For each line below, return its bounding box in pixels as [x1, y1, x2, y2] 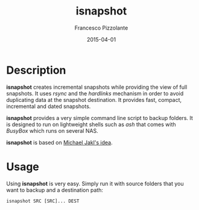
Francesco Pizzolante [74, 24, 128, 31]
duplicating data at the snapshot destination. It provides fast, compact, [6, 96, 182, 103]
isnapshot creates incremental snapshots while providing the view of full [6, 83, 188, 91]
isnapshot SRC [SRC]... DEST [6, 198, 80, 204]
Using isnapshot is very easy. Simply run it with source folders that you [6, 180, 184, 187]
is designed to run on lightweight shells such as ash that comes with [6, 121, 176, 128]
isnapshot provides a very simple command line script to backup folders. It [6, 114, 193, 121]
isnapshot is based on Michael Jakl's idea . [6, 139, 113, 146]
